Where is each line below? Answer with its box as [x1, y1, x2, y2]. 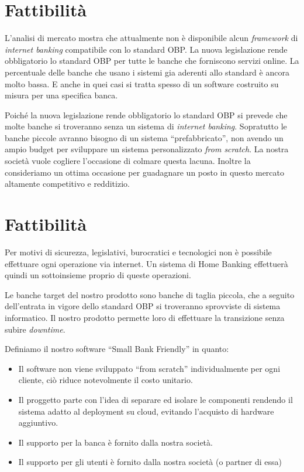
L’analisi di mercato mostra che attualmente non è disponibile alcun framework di [5, 32, 298, 44]
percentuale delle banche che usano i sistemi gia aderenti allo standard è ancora [5, 66, 289, 78]
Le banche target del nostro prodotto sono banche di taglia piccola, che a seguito [5, 288, 295, 300]
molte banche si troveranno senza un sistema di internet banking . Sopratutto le [5, 120, 287, 132]
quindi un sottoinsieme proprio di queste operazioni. [5, 269, 191, 281]
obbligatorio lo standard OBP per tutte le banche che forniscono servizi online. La [5, 54, 299, 67]
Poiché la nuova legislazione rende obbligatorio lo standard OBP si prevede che [5, 108, 288, 121]
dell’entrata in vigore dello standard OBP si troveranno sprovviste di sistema [5, 300, 281, 312]
